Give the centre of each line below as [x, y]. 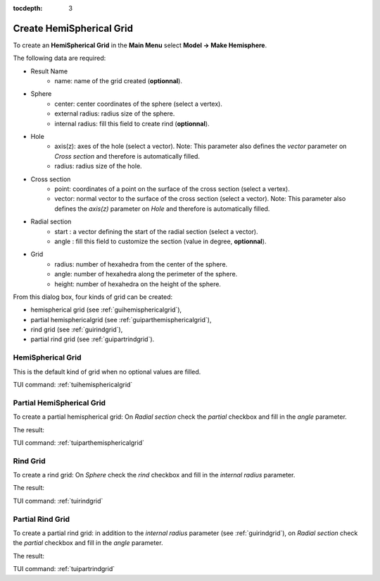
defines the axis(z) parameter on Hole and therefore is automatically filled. [162, 209]
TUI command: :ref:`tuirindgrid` [58, 501]
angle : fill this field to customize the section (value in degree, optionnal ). [160, 241]
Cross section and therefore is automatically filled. [127, 156]
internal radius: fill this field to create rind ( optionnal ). [132, 123]
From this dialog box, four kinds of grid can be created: [93, 297]
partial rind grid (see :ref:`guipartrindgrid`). [93, 339]
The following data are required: [59, 58]
